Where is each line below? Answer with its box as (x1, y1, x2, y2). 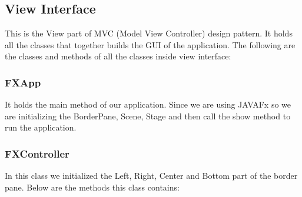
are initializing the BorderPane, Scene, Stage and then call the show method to (5, 109, 291, 122)
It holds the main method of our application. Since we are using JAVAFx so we (5, 98, 291, 111)
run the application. (5, 121, 77, 133)
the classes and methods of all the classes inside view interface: (5, 50, 231, 62)
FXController (5, 146, 69, 161)
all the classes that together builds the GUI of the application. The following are (5, 38, 296, 51)
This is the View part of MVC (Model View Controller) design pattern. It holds (5, 27, 293, 39)
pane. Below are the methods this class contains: (5, 181, 180, 193)
